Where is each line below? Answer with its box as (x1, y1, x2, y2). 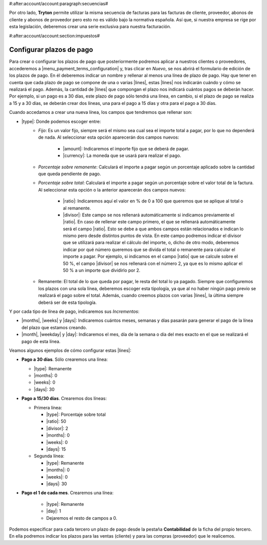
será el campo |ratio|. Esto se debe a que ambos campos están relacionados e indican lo (63, 226, 244, 232)
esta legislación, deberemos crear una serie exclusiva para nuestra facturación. (9, 24, 172, 30)
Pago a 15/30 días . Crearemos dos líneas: (21, 396, 107, 401)
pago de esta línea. (21, 338, 61, 344)
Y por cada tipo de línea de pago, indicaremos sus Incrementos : (9, 308, 139, 314)
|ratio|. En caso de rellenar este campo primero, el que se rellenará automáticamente (63, 219, 236, 225)
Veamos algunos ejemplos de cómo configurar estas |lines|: (9, 347, 132, 353)
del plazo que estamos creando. (21, 324, 88, 330)
